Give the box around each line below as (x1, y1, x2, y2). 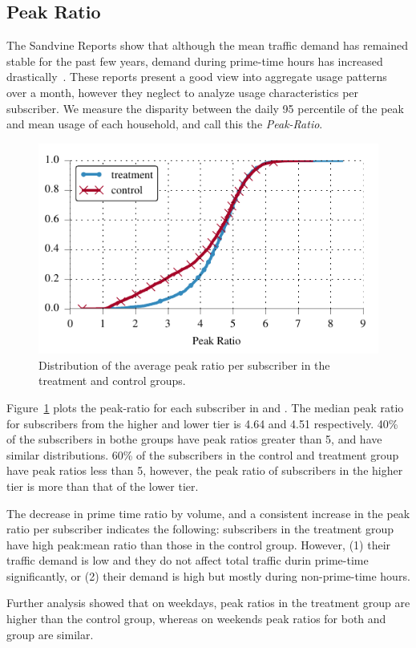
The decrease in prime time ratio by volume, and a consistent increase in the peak (6, 504, 410, 521)
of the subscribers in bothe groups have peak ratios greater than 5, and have (6, 431, 382, 448)
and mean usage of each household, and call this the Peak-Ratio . (6, 115, 323, 132)
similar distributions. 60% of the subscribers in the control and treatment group (6, 446, 399, 463)
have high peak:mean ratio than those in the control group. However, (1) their (6, 536, 391, 553)
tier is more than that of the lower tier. (6, 477, 199, 494)
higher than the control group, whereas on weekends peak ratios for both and (6, 610, 386, 627)
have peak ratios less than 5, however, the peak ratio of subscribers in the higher (6, 462, 403, 479)
